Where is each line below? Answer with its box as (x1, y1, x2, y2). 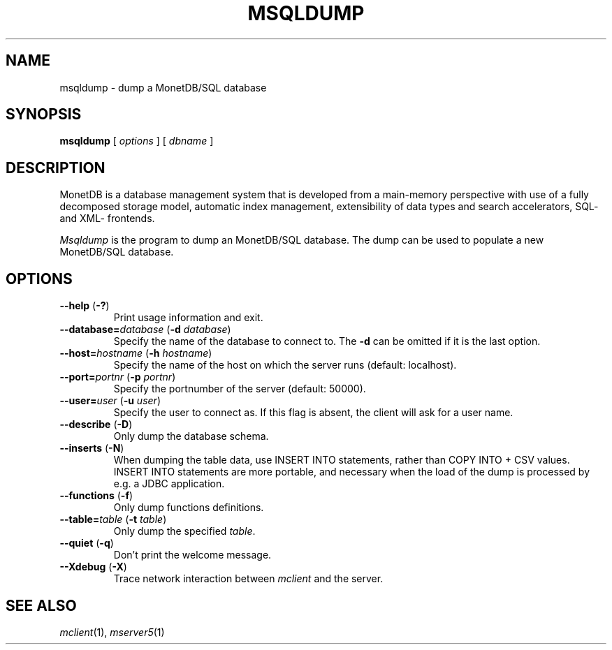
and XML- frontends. (59, 212, 155, 225)
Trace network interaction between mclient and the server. (113, 573, 384, 585)
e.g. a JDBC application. (113, 478, 225, 490)
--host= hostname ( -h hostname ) (59, 347, 212, 360)
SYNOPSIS (6, 105, 82, 124)
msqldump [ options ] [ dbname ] (59, 135, 214, 147)
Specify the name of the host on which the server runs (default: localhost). (113, 359, 457, 371)
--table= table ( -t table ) (59, 513, 167, 526)
